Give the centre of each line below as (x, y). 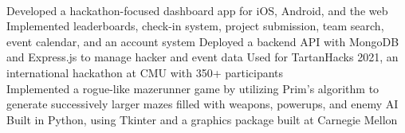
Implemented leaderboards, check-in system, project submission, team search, (195, 26)
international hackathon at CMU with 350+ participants (145, 72)
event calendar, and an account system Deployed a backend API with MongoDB (203, 41)
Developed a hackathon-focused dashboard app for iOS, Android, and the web (197, 10)
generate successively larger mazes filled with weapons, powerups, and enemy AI (202, 104)
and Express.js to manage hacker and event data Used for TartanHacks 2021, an (202, 57)
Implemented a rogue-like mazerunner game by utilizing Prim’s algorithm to (193, 88)
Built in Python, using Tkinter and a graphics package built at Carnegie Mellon (202, 119)
